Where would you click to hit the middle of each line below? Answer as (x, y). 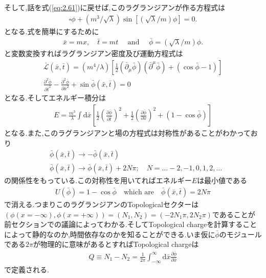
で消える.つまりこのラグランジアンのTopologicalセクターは (102, 204)
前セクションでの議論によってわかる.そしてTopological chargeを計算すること (131, 224)
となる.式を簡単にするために (52, 31)
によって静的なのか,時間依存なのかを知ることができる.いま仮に (110, 234)
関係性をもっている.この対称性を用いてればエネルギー (101, 180)
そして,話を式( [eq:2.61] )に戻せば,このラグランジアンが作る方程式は (115, 7)
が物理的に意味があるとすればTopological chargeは (116, 244)
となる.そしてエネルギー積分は (55, 98)
